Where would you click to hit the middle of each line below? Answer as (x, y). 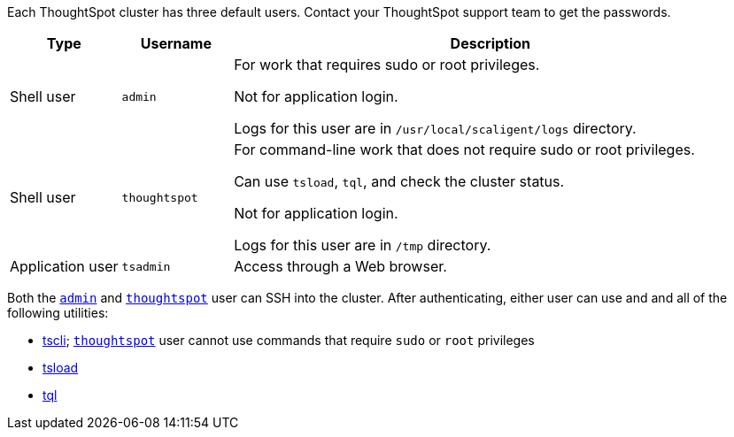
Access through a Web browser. (340, 266)
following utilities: (58, 313)
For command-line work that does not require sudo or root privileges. (464, 149)
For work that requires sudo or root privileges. (387, 65)
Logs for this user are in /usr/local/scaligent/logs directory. (435, 128)
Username (176, 43)
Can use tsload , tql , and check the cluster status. (399, 181)
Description (491, 43)
